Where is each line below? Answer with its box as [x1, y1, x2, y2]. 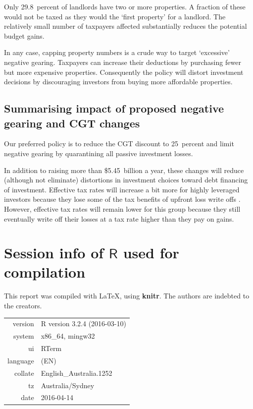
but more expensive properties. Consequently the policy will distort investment [4, 66, 244, 77]
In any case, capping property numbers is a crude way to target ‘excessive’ [4, 47, 230, 58]
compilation [4, 262, 86, 282]
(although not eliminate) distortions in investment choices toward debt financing [4, 175, 248, 185]
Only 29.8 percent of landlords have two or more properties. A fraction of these [4, 1, 246, 11]
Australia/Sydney [41, 380, 95, 390]
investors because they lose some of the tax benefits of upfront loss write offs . [4, 194, 241, 204]
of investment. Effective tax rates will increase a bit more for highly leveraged [4, 184, 240, 194]
